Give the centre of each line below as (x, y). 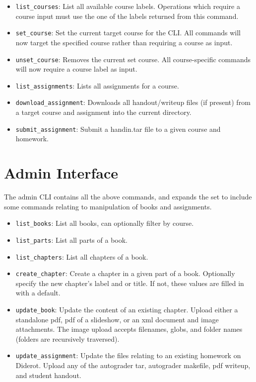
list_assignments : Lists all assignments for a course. (97, 85)
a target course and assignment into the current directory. (103, 112)
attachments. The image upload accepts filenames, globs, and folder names (129, 329)
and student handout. (48, 375)
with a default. (38, 293)
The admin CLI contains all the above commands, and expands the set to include (128, 197)
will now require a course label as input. (76, 69)
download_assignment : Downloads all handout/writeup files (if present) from (133, 102)
